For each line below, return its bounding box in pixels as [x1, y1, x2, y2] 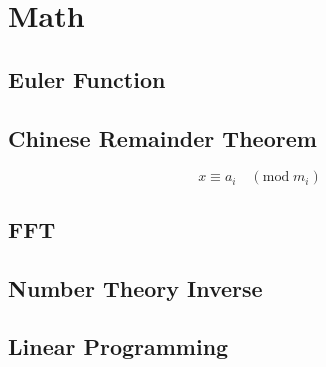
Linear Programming [8, 331, 229, 362]
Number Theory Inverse [8, 272, 263, 303]
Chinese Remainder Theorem [8, 122, 317, 153]
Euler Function [8, 63, 166, 94]
